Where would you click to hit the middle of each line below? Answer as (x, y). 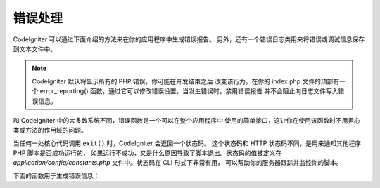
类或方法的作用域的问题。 (50, 130)
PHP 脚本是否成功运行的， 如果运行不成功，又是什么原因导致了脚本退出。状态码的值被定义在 (147, 153)
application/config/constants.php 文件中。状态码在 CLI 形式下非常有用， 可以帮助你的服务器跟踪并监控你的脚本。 (178, 163)
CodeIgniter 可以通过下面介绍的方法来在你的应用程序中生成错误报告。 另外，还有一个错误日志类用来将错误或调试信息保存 (189, 39)
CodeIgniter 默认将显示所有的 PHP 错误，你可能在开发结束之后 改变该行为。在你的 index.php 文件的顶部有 (186, 81)
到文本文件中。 (34, 48)
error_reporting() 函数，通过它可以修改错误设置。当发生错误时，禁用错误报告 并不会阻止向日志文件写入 (189, 91)
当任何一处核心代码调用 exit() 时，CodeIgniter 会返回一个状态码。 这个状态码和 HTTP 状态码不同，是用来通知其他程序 (187, 143)
